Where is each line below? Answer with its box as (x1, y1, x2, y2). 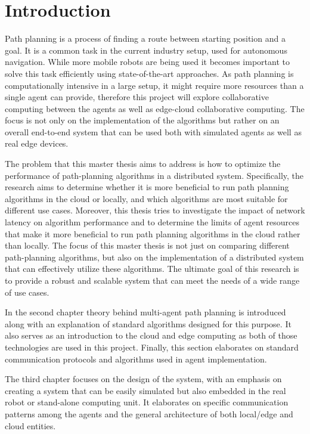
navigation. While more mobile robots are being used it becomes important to (5, 55, 290, 68)
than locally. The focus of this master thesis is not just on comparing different (5, 239, 290, 252)
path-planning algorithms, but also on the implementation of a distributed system (5, 250, 304, 263)
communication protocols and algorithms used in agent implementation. (5, 352, 267, 365)
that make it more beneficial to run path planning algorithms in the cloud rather (5, 227, 300, 240)
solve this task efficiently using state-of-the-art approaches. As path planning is (5, 67, 294, 79)
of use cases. (5, 286, 49, 298)
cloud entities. (5, 419, 56, 432)
